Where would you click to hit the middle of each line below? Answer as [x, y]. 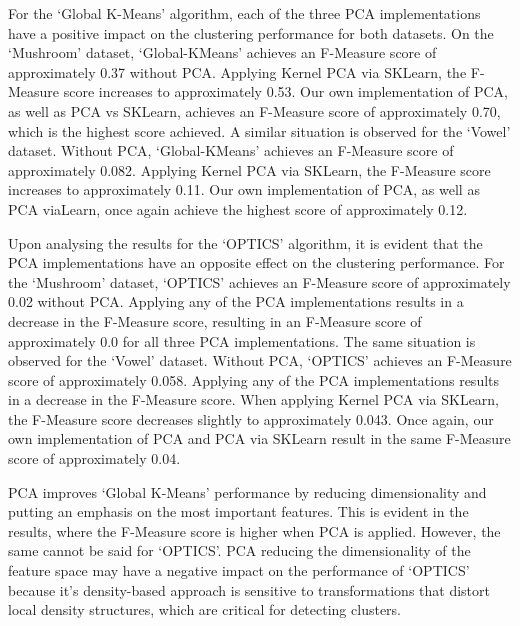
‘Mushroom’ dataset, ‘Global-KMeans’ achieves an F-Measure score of [222, 52]
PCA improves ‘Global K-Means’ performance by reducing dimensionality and [247, 491]
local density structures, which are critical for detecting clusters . [205, 609]
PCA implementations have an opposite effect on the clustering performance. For [256, 262]
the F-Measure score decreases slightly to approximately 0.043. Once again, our [251, 418]
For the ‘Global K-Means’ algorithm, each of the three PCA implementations [244, 13]
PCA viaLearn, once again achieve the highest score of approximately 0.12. [238, 208]
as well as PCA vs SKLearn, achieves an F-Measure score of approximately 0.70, [254, 110]
